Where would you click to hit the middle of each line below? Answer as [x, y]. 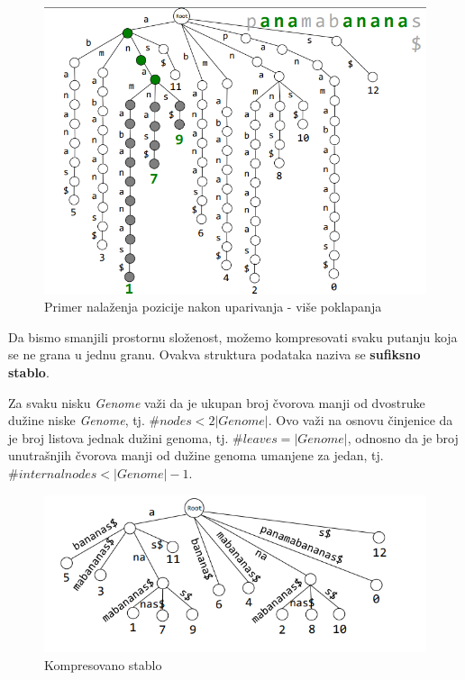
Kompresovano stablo [103, 665]
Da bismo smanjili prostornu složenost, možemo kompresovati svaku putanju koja [233, 336]
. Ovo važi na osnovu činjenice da [360, 420]
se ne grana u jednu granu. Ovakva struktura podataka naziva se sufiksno [214, 354]
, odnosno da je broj [403, 437]
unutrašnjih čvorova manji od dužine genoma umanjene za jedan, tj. [196, 455]
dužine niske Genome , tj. [77, 420]
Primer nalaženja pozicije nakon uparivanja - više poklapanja [213, 307]
